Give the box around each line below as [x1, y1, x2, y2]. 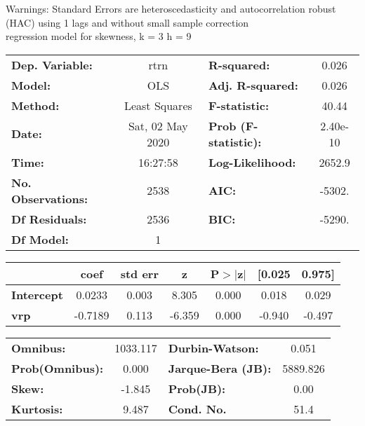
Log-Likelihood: [208, 153, 296, 170]
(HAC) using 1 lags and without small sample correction [6, 15, 249, 29]
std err [120, 265, 159, 282]
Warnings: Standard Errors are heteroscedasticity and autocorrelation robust [6, 1, 336, 15]
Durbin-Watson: [168, 339, 259, 356]
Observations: [11, 190, 88, 207]
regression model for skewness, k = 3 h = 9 [6, 29, 192, 43]
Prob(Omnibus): [11, 359, 104, 376]
